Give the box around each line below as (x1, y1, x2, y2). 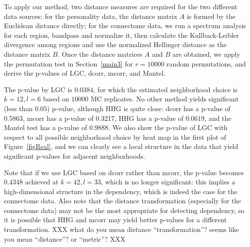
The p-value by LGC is (4, 84, 72, 94)
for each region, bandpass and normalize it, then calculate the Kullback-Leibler (4, 30, 239, 40)
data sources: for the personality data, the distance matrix (4, 11, 178, 21)
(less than (4, 103, 33, 113)
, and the (204, 113, 232, 123)
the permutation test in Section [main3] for (4, 58, 133, 68)
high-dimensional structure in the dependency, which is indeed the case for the (4, 186, 237, 196)
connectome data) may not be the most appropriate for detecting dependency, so (4, 205, 245, 215)
